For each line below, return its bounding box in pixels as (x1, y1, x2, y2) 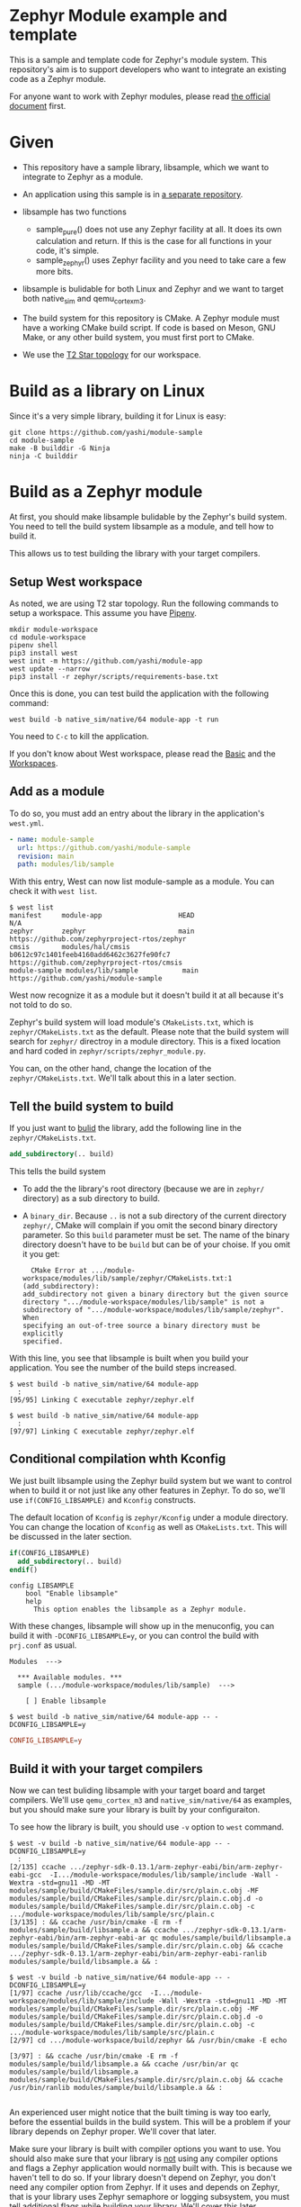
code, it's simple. (35, 245, 100, 256)
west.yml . (9, 817, 45, 828)
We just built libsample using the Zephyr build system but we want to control (9, 1475, 292, 1486)
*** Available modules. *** (17, 1673, 123, 1682)
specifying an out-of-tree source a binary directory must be (22, 1321, 261, 1330)
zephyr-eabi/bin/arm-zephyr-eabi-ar (9, 1933, 146, 1943)
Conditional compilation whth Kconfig (9, 1452, 226, 1467)
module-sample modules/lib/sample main (9, 966, 199, 975)
